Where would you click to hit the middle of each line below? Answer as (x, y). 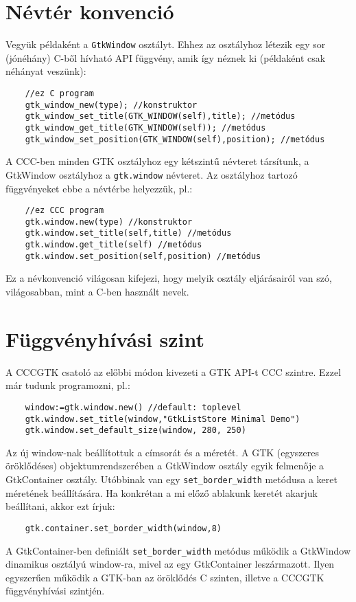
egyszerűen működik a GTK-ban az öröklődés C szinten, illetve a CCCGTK (165, 577)
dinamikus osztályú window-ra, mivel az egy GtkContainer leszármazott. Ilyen (170, 564)
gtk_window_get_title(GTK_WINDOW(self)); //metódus (145, 127)
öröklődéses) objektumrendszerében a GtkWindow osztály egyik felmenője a (165, 466)
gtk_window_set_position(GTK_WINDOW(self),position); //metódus (175, 139)
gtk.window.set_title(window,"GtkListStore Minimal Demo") (163, 419)
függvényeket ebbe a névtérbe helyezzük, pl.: (99, 188)
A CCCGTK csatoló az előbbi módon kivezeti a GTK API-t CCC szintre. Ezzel (174, 371)
